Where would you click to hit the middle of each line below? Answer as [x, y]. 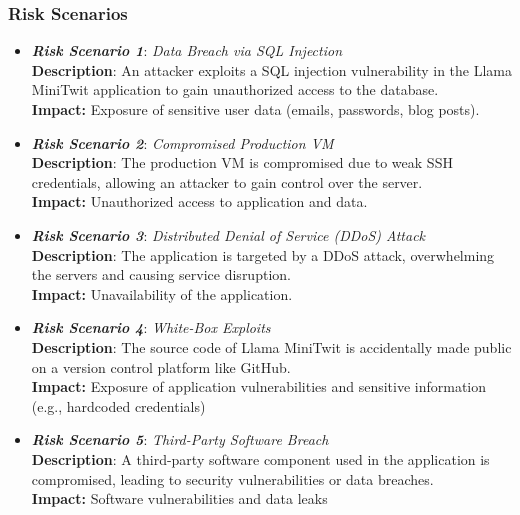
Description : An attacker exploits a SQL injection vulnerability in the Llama [271, 69]
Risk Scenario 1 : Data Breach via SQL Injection [187, 50]
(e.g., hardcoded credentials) [118, 405]
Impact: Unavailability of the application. [162, 293]
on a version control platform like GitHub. [161, 366]
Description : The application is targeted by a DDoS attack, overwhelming [263, 254]
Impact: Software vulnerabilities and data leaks [179, 498]
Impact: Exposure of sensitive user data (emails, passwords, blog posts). [255, 109]
